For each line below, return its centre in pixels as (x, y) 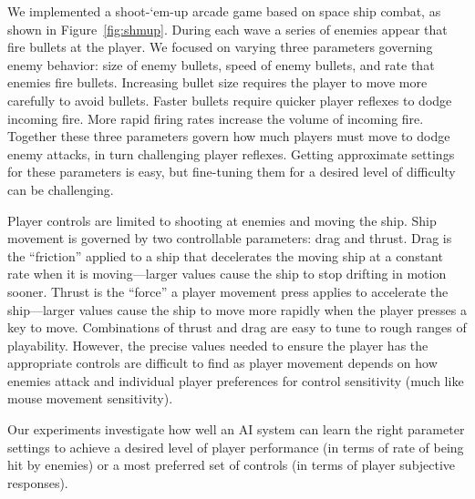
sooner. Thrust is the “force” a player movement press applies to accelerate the (228, 291)
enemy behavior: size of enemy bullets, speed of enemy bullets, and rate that (221, 64)
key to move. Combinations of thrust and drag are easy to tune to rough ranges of (237, 327)
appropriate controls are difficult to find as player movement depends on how (222, 363)
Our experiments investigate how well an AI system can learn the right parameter (236, 429)
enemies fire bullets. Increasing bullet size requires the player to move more (217, 82)
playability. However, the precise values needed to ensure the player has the (218, 345)
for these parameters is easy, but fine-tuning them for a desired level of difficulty (232, 172)
